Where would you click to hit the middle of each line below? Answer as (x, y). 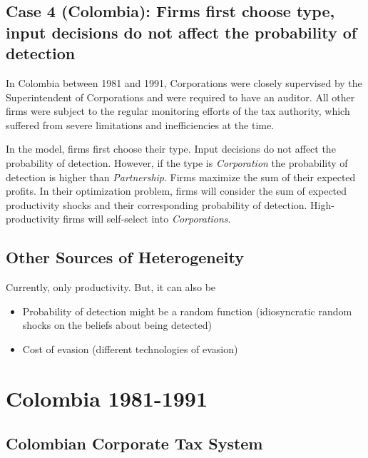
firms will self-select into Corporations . (147, 219)
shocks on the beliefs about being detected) (117, 325)
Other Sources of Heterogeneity (125, 257)
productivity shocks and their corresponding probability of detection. (157, 204)
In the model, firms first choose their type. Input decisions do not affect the (171, 149)
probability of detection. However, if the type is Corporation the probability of (177, 162)
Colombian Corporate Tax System (134, 443)
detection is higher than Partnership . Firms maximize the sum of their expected (181, 177)
